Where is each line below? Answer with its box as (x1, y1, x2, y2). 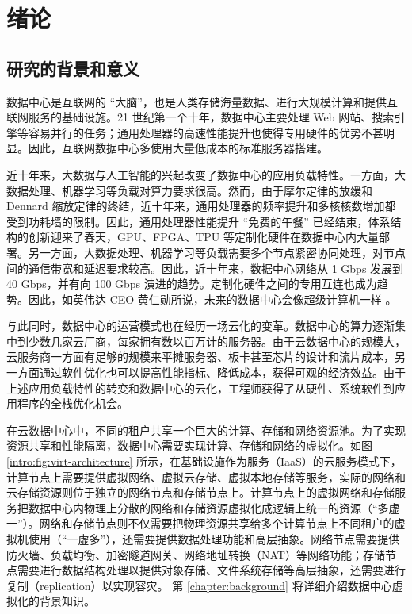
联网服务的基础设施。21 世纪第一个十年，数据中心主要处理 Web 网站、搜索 (6, 109, 395, 125)
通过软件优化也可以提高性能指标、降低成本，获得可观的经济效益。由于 (39, 364, 406, 381)
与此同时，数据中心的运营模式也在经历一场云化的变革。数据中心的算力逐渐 (6, 317, 395, 334)
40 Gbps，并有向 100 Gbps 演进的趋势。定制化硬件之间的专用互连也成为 (6, 275, 377, 292)
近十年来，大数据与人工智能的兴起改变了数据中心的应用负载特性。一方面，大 (6, 166, 406, 182)
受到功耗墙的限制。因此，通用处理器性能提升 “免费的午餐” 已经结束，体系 (6, 213, 391, 229)
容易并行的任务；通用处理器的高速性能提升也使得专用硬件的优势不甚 (28, 124, 383, 140)
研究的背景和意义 (6, 56, 139, 80)
